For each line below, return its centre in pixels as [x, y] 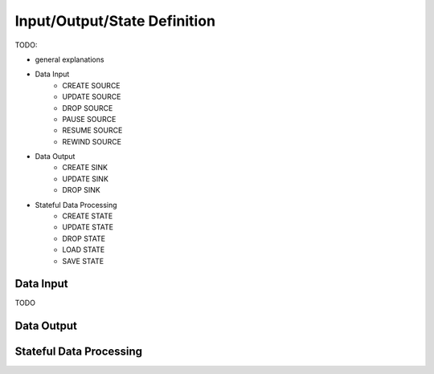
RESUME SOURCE [92, 130]
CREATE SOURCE [91, 85]
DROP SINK [81, 190]
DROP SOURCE [88, 108]
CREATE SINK [85, 168]
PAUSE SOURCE [89, 119]
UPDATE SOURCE [92, 97]
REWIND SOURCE [92, 141]
